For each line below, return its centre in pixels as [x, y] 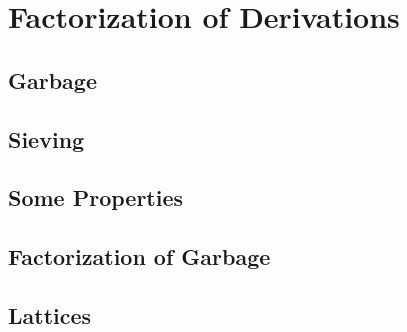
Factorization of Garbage [139, 256]
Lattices [50, 314]
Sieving [46, 138]
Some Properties [96, 197]
